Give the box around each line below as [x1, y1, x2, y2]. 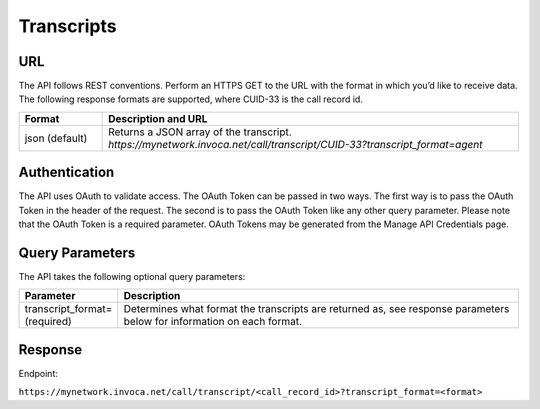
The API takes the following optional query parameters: [18, 271, 246, 283]
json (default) [24, 131, 88, 145]
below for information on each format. [123, 315, 303, 329]
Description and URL [108, 111, 208, 125]
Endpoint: [18, 367, 59, 379]
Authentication [18, 164, 115, 181]
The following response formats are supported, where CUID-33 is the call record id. [18, 93, 364, 105]
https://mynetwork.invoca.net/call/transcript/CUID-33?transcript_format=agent [108, 137, 483, 151]
